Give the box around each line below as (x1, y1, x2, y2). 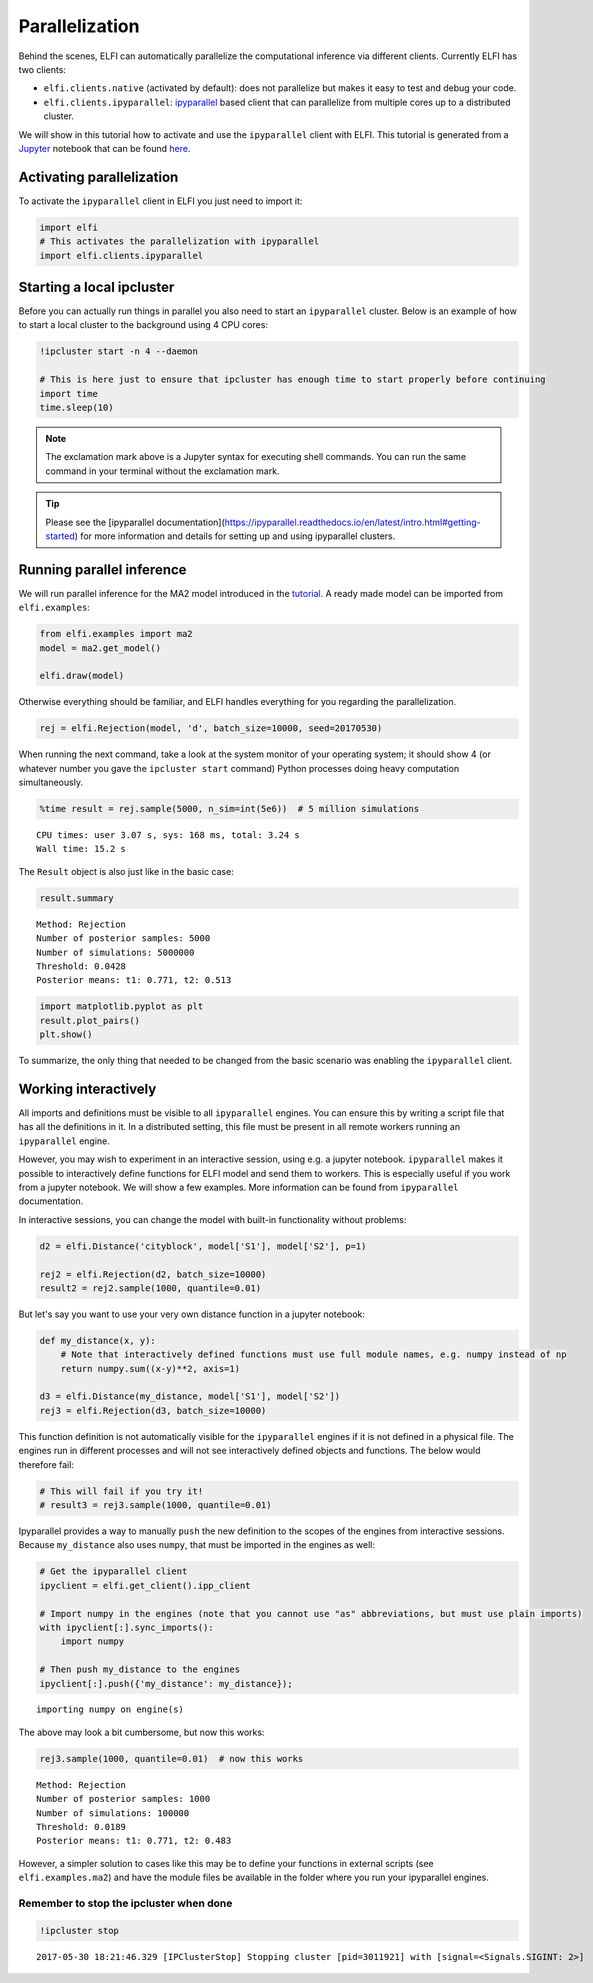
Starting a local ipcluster (18, 278, 175, 295)
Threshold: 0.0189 (36, 1821, 127, 1833)
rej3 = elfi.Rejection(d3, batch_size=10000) (39, 1405, 267, 1416)
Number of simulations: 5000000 (36, 946, 195, 958)
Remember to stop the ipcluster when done (18, 1896, 233, 1910)
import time (39, 388, 99, 399)
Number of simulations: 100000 (36, 1807, 190, 1819)
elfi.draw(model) (39, 670, 125, 682)
